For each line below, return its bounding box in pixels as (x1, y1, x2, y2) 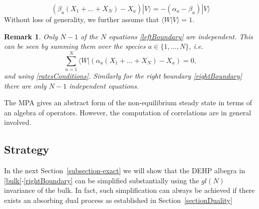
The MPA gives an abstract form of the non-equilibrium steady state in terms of (4, 97, 252, 108)
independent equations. (69, 80, 139, 91)
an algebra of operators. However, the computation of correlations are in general (4, 107, 251, 117)
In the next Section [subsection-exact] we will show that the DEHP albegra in (4, 165, 245, 176)
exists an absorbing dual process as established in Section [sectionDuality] (4, 194, 233, 205)
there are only (4, 80, 47, 91)
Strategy (4, 142, 49, 157)
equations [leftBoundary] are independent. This (109, 31, 253, 41)
